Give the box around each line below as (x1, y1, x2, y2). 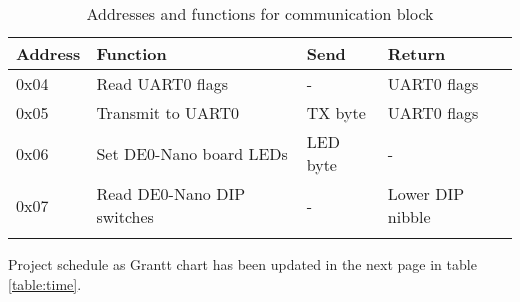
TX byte (306, 101, 366, 124)
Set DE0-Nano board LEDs (96, 141, 288, 165)
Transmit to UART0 (96, 101, 239, 124)
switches (96, 205, 154, 228)
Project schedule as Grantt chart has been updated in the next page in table (8, 254, 477, 274)
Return (387, 42, 446, 65)
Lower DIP (387, 182, 465, 205)
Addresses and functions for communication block (86, 2, 434, 25)
